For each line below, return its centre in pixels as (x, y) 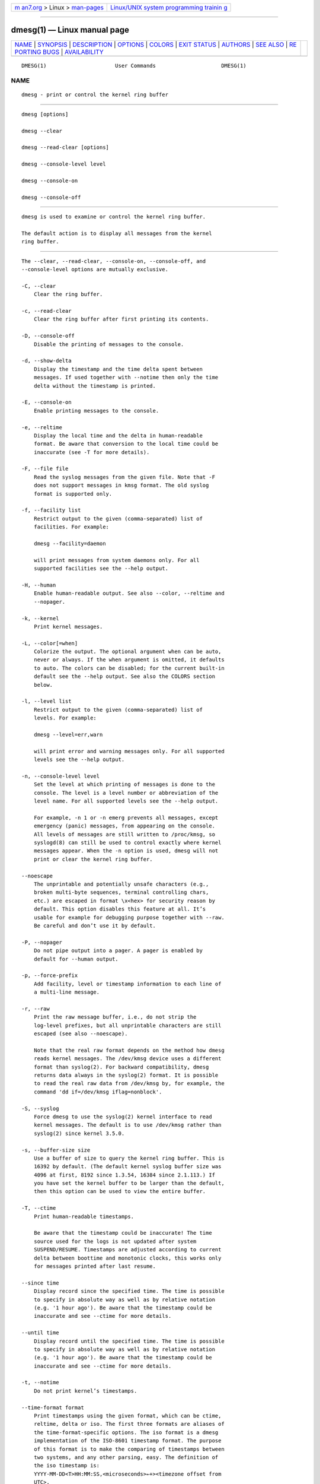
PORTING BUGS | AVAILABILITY (59, 52)
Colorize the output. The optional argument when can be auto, (127, 652)
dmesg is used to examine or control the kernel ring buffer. (114, 217)
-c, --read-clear (47, 311)
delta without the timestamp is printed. (95, 386)
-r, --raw (36, 1009)
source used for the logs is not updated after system (115, 1241)
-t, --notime (40, 1382)
